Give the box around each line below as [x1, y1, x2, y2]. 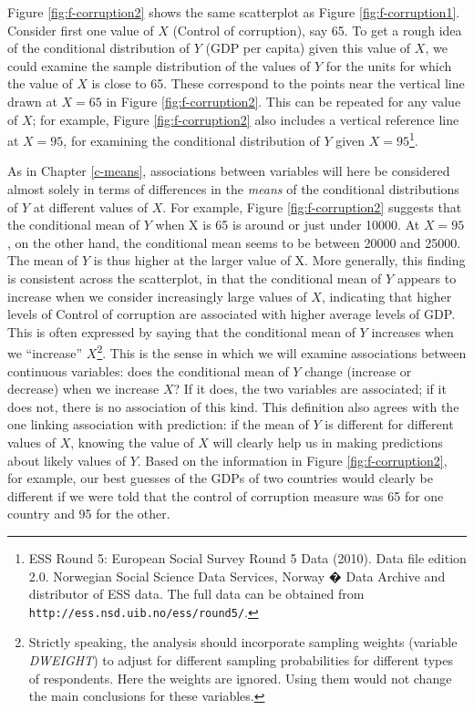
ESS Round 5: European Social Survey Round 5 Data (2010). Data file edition [28, 548, 467, 567]
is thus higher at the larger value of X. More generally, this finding [93, 251, 466, 270]
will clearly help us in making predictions [212, 432, 443, 451]
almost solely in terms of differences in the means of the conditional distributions [7, 180, 459, 198]
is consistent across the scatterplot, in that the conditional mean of [7, 268, 382, 287]
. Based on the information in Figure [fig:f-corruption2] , [137, 450, 448, 469]
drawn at [7, 91, 57, 110]
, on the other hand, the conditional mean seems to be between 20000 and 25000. [7, 232, 461, 252]
